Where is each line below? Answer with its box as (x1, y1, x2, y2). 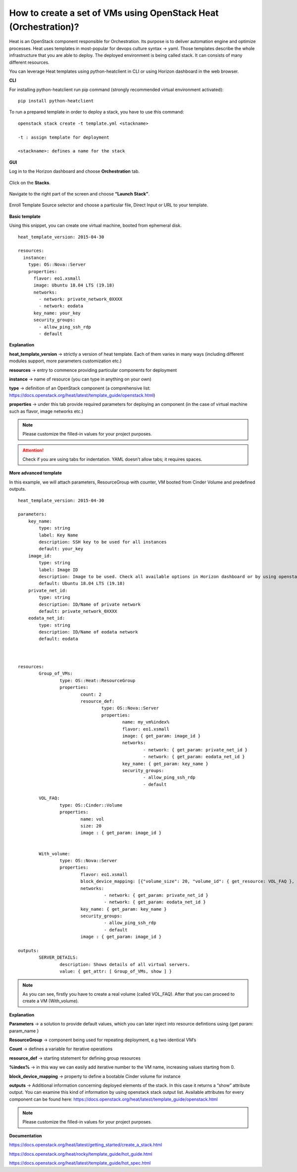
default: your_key (39, 546, 84, 552)
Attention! (22, 447, 44, 453)
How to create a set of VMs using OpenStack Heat (9, 7, 219, 18)
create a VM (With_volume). (22, 998, 79, 1004)
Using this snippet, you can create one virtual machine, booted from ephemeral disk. (9, 223, 182, 229)
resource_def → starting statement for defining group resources (9, 1055, 141, 1061)
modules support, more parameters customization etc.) (9, 358, 122, 364)
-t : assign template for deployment (18, 134, 110, 140)
